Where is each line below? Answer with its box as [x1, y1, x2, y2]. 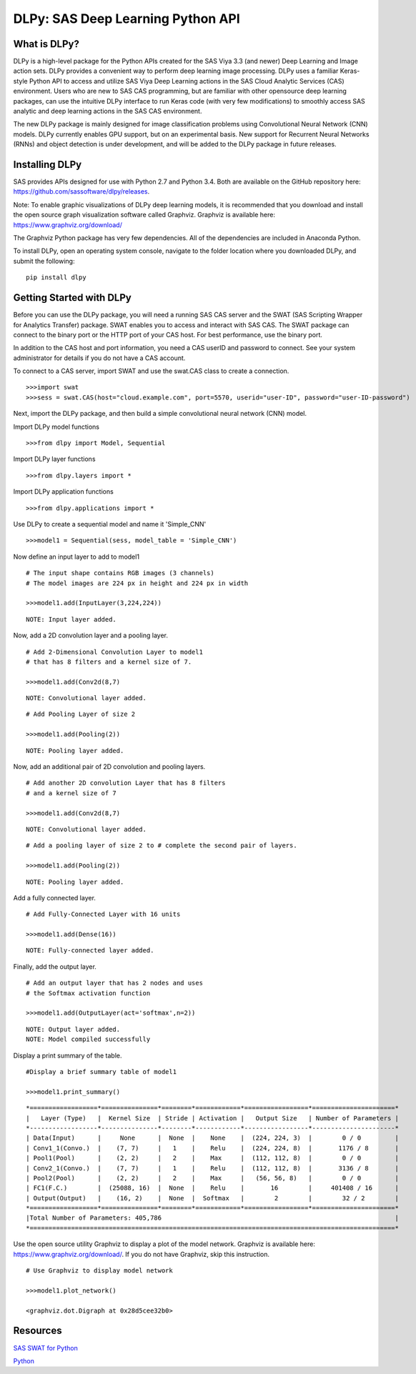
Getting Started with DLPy [13, 292, 132, 304]
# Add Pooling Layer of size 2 [26, 710, 136, 718]
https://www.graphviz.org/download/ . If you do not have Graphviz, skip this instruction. [13, 1250, 269, 1258]
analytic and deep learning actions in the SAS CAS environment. [13, 107, 202, 116]
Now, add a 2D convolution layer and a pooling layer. [13, 631, 168, 639]
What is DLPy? [13, 38, 80, 50]
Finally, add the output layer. [13, 962, 96, 971]
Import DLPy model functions [13, 422, 100, 431]
